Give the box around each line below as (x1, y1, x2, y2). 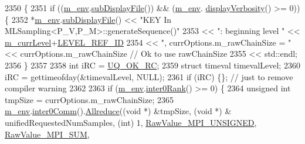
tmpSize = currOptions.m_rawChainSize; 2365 (5, 93, 174, 105)
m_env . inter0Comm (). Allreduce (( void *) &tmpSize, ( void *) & (5, 105, 232, 117)
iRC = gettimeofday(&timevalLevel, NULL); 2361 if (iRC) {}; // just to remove (5, 70, 293, 83)
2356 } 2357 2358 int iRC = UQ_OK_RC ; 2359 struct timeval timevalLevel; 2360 (5, 59, 300, 71)
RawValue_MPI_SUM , (5, 128, 90, 140)
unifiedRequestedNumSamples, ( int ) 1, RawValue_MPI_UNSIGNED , (5, 116, 257, 128)
